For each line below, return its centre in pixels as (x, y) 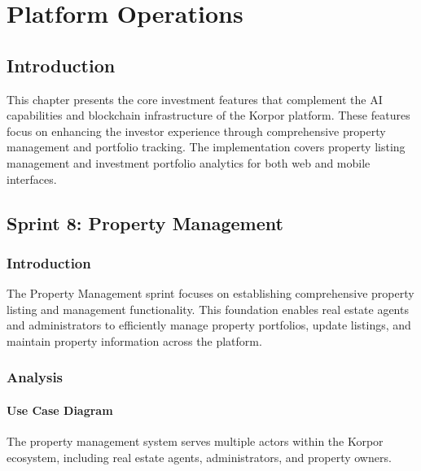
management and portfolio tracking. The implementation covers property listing (206, 147)
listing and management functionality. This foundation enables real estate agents (208, 309)
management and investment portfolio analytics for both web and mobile (189, 162)
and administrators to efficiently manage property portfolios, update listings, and (209, 325)
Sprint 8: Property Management (145, 222)
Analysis (35, 377)
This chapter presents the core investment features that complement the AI (195, 99)
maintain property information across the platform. (134, 340)
